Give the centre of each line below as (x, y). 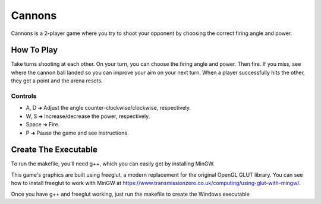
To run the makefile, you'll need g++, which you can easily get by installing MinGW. (113, 164)
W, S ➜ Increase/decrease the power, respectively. (88, 116)
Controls (24, 96)
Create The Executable (54, 150)
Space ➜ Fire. (43, 125)
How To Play (34, 50)
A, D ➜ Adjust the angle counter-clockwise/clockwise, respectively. (108, 108)
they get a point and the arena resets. (57, 81)
